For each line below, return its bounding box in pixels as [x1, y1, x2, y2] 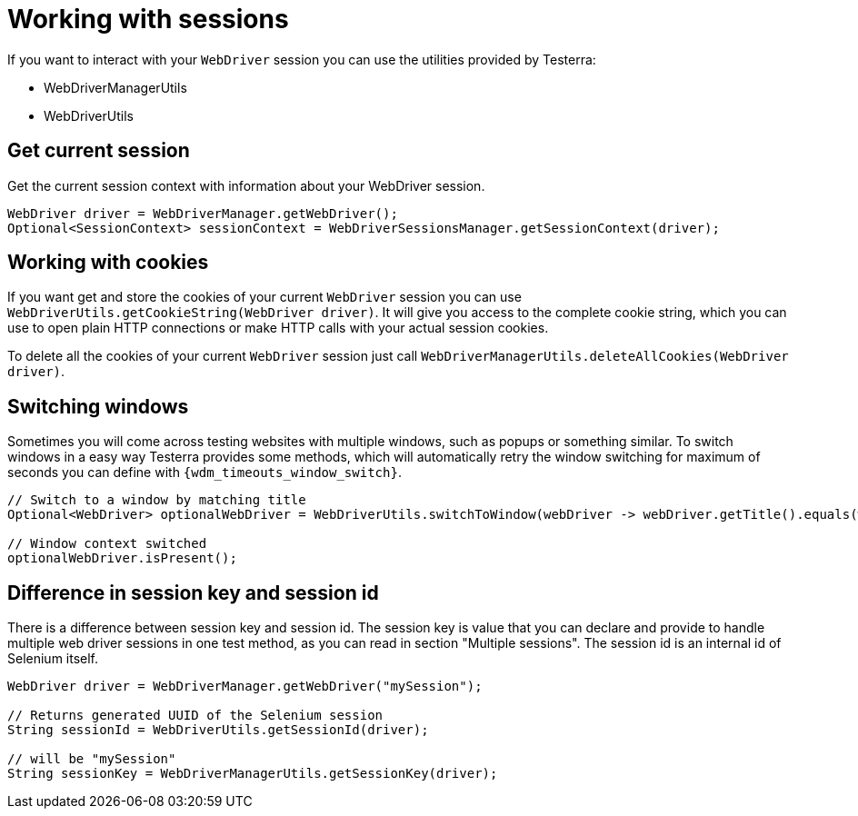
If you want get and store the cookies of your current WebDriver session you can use [7, 289, 522, 305]
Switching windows [7, 394, 189, 418]
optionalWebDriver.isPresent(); [7, 551, 237, 566]
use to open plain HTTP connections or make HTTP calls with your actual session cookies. [7, 320, 549, 336]
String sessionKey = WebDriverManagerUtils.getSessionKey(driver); [7, 766, 498, 781]
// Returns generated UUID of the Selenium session [7, 708, 384, 723]
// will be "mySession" [7, 751, 176, 767]
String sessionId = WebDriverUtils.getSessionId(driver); [7, 722, 429, 738]
